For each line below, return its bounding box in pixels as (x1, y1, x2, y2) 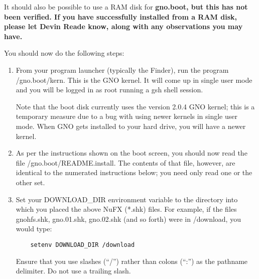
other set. (16, 177, 45, 187)
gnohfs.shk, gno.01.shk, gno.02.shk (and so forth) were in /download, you (16, 213, 241, 224)
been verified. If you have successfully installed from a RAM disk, (4, 11, 237, 22)
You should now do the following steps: (4, 48, 124, 58)
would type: (16, 223, 52, 234)
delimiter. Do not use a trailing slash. (16, 265, 131, 276)
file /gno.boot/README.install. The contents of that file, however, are (16, 157, 235, 168)
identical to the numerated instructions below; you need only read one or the (16, 167, 252, 178)
